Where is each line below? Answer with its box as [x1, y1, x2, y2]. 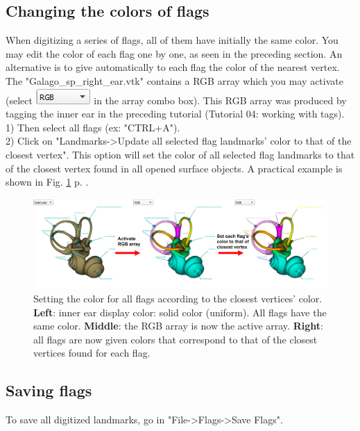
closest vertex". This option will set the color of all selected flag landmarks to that [6, 147, 355, 161]
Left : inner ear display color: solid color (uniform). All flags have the [33, 304, 327, 319]
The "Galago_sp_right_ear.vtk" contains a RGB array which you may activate [6, 73, 343, 88]
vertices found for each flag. [33, 345, 151, 360]
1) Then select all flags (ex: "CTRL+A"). [6, 120, 180, 134]
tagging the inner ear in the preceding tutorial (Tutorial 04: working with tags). [6, 106, 345, 121]
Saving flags [6, 380, 92, 401]
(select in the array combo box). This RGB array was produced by [6, 92, 347, 107]
